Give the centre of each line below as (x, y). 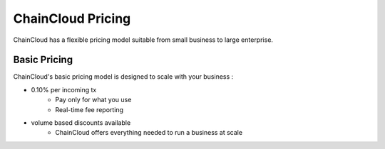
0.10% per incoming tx (64, 89)
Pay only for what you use (93, 100)
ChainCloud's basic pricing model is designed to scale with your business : (123, 77)
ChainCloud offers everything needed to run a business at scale (149, 133)
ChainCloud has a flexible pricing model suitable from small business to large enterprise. (143, 40)
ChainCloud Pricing (72, 18)
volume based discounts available (81, 123)
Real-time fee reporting (89, 109)
